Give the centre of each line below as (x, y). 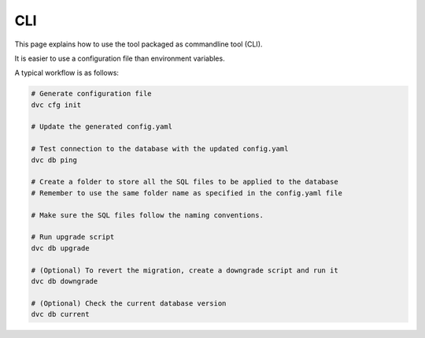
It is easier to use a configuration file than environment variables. (120, 58)
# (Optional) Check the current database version (129, 303)
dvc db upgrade (60, 248)
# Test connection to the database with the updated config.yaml (160, 149)
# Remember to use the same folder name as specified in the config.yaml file (187, 193)
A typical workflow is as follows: (67, 73)
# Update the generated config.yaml (102, 127)
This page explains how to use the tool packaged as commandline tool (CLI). (139, 44)
